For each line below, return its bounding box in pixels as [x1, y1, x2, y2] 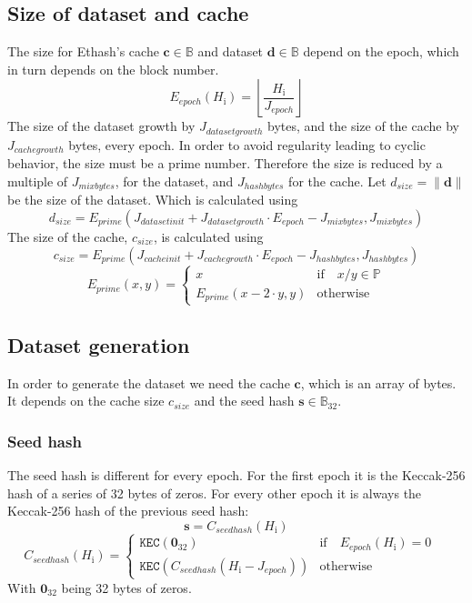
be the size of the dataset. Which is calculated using [7, 190, 298, 209]
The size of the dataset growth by [7, 116, 196, 136]
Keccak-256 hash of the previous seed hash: [7, 501, 249, 520]
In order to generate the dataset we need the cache [7, 373, 290, 392]
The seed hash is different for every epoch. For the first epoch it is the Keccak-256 [7, 466, 466, 485]
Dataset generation [7, 330, 190, 358]
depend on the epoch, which [303, 42, 459, 61]
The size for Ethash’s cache [7, 42, 159, 61]
